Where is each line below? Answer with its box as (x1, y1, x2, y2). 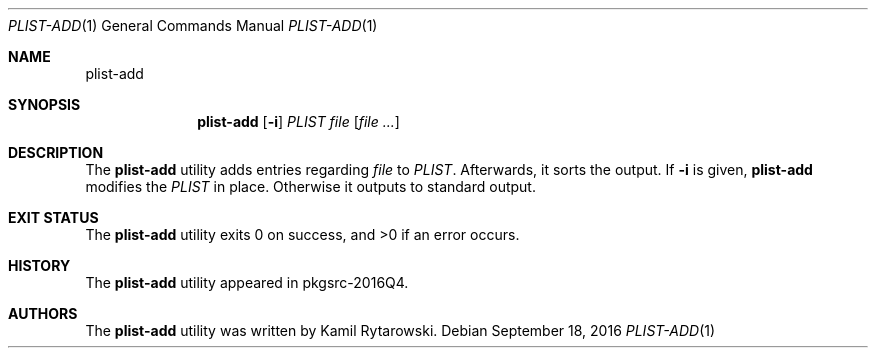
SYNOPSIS (8, 96, 81, 113)
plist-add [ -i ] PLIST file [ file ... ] (197, 113, 400, 130)
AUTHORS (8, 305, 78, 322)
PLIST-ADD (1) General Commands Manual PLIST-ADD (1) (8, 17, 378, 34)
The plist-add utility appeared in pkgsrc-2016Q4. (85, 274, 409, 291)
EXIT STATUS (8, 209, 99, 226)
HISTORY (8, 257, 71, 274)
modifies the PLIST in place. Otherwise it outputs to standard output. (85, 178, 536, 195)
